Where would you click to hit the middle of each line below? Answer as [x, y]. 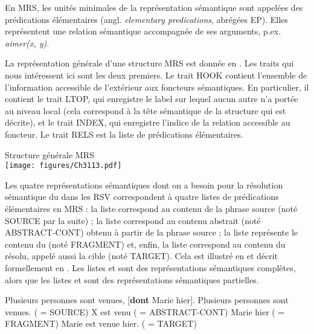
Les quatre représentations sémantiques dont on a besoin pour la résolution [144, 185]
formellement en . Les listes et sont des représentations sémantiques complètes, [150, 267]
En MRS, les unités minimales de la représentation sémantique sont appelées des [154, 7]
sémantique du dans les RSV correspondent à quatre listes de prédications [142, 197]
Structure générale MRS [50, 154]
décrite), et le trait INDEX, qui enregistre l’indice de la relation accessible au [148, 122]
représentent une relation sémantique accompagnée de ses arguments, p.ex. [143, 31]
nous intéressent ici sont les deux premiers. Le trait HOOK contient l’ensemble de [156, 75]
